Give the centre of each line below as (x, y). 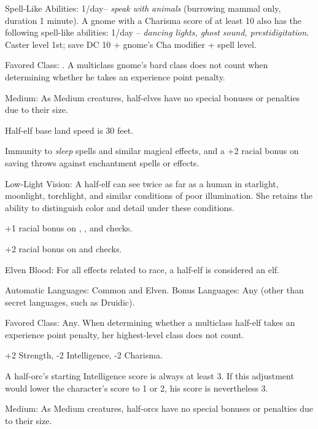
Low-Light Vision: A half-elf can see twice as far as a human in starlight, (142, 183)
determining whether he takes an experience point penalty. (115, 76)
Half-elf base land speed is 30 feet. (69, 130)
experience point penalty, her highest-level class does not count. (125, 334)
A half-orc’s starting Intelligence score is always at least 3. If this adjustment (149, 376)
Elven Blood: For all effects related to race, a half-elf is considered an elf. (142, 269)
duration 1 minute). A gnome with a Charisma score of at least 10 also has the (153, 20)
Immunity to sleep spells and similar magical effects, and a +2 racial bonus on (152, 151)
